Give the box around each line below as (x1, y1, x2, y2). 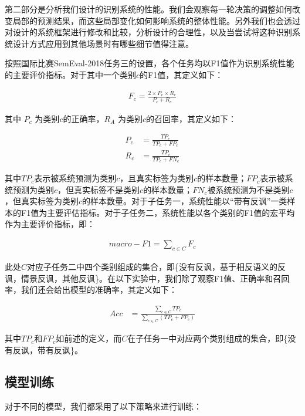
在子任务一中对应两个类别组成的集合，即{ (127, 332, 288, 344)
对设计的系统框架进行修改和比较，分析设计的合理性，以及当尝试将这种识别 (5, 26, 292, 38)
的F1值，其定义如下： (140, 68, 223, 80)
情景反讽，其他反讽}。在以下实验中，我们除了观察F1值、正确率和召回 (21, 272, 290, 284)
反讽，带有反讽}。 (12, 343, 83, 356)
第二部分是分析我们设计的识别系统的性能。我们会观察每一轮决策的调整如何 (5, 3, 292, 15)
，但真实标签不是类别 (57, 183, 140, 195)
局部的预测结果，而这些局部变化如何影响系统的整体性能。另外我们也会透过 (12, 14, 300, 26)
